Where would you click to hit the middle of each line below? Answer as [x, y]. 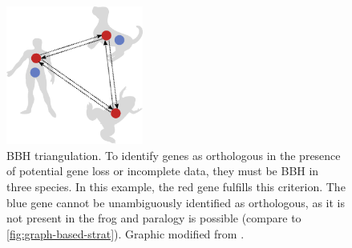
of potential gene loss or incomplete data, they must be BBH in [163, 171]
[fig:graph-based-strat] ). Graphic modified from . [125, 233]
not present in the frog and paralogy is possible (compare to [154, 218]
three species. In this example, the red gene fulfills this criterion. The [176, 186]
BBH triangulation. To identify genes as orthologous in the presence [174, 155]
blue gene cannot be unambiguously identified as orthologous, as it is [176, 202]
